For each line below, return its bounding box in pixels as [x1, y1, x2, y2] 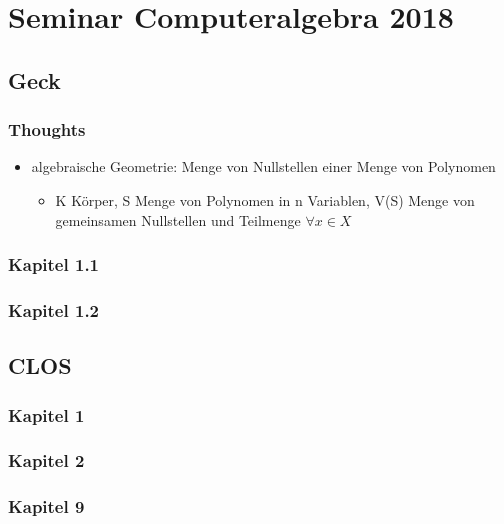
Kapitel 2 [8, 448, 85, 473]
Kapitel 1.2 [8, 297, 100, 322]
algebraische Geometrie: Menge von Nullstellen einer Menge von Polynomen [31, 156, 496, 177]
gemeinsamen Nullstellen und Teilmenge [55, 209, 301, 230]
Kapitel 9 [8, 494, 85, 519]
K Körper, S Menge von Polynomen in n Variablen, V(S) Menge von [55, 189, 475, 210]
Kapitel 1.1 [8, 252, 100, 277]
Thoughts [8, 117, 86, 142]
